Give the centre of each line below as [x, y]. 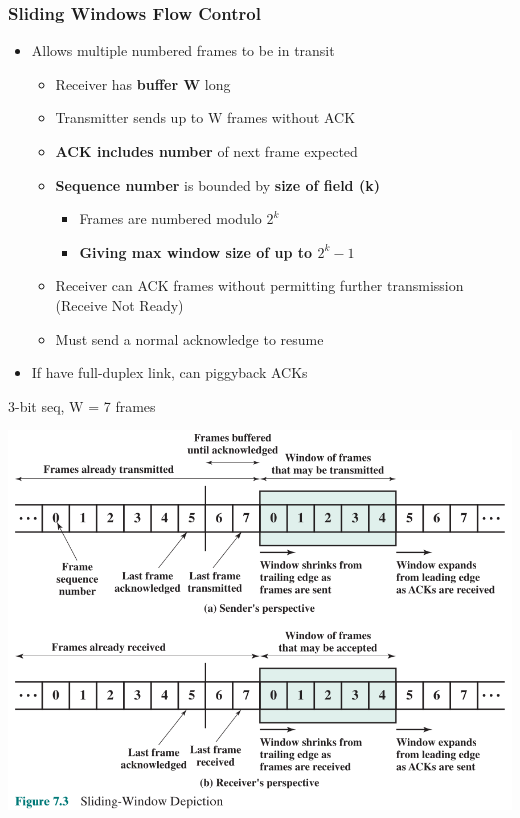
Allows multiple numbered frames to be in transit [183, 50]
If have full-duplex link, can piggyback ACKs [169, 372]
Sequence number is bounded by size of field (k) [217, 184]
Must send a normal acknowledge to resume [189, 338]
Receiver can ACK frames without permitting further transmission [259, 285]
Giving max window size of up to [196, 251]
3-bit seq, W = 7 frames [82, 405]
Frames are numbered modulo [170, 218]
